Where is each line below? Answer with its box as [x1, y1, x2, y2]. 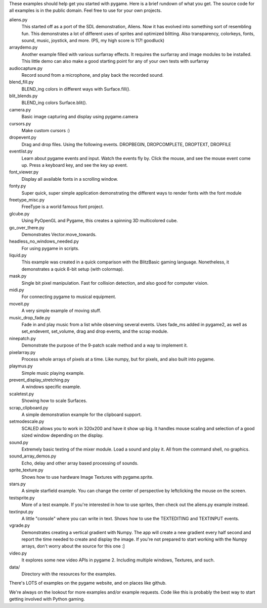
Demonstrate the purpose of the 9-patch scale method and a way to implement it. [21, 342, 188, 349]
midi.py [9, 287, 24, 293]
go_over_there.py [9, 224, 44, 230]
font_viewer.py [9, 169, 39, 175]
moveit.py [9, 301, 30, 306]
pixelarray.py [9, 349, 36, 355]
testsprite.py [9, 495, 35, 501]
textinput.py [9, 508, 34, 514]
